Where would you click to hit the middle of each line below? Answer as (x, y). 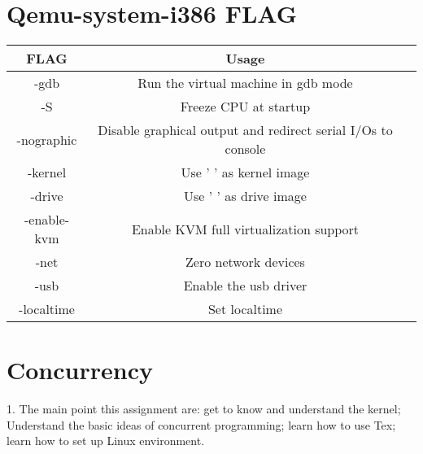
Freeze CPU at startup (245, 107)
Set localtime (245, 309)
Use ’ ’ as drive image (245, 196)
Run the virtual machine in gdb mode (245, 83)
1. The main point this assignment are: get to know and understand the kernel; (204, 409)
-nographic (47, 139)
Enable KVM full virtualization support (245, 229)
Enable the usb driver (245, 286)
